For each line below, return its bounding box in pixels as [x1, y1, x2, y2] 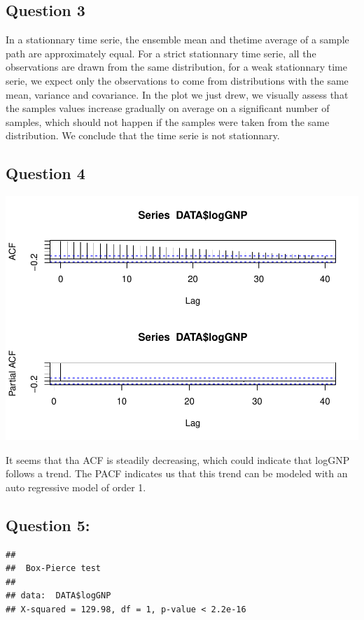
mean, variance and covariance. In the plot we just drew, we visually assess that [6, 87, 349, 101]
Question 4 [6, 162, 85, 184]
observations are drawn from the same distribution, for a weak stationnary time [6, 59, 347, 74]
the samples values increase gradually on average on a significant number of [6, 101, 330, 115]
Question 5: [6, 514, 90, 535]
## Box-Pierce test [6, 563, 101, 574]
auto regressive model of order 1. [6, 479, 146, 494]
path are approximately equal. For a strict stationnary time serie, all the [6, 45, 316, 60]
